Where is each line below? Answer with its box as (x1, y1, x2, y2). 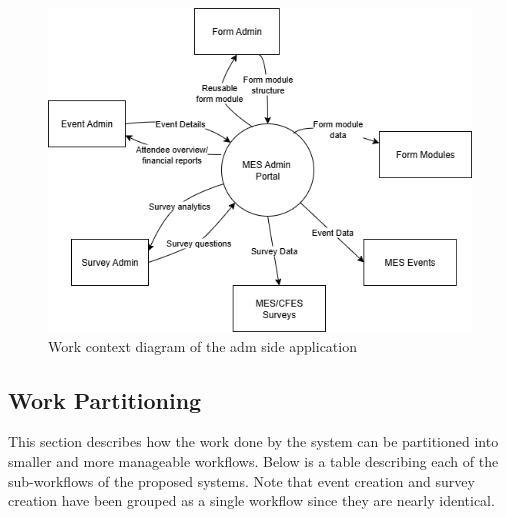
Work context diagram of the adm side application (48, 335, 357, 356)
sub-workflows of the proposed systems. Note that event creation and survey (8, 470, 475, 491)
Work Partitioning (8, 384, 202, 415)
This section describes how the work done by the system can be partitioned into (8, 431, 499, 452)
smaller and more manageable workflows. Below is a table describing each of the (8, 450, 499, 471)
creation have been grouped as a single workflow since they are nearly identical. (8, 490, 495, 511)
